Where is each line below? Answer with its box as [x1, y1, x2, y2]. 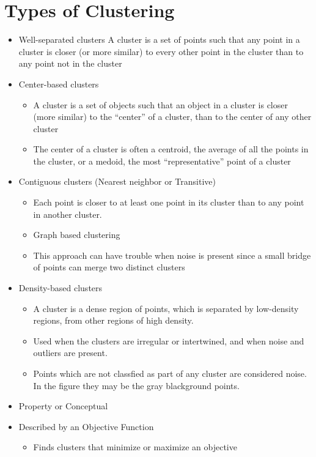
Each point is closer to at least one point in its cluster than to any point [33, 196, 304, 209]
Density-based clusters [18, 281, 103, 294]
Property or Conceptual [18, 399, 108, 412]
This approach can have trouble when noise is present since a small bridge [33, 248, 311, 261]
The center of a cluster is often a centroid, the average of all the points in [33, 143, 309, 155]
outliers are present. [33, 346, 108, 359]
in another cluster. [33, 207, 102, 220]
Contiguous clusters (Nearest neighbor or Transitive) [18, 175, 216, 188]
